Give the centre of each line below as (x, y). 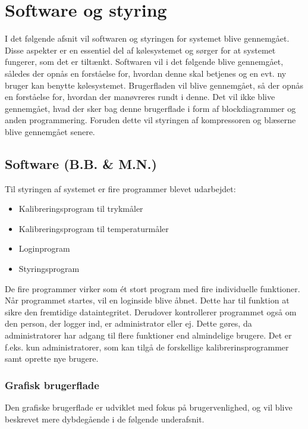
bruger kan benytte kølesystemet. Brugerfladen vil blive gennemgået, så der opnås (154, 85)
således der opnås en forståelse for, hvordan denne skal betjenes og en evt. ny (146, 73)
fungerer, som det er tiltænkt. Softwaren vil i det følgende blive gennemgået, (144, 62)
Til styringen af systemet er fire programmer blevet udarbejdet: (120, 188)
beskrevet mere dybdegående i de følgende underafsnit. (105, 419)
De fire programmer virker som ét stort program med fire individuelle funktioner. (153, 288)
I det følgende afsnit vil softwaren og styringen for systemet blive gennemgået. (147, 38)
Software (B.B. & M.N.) (81, 163)
